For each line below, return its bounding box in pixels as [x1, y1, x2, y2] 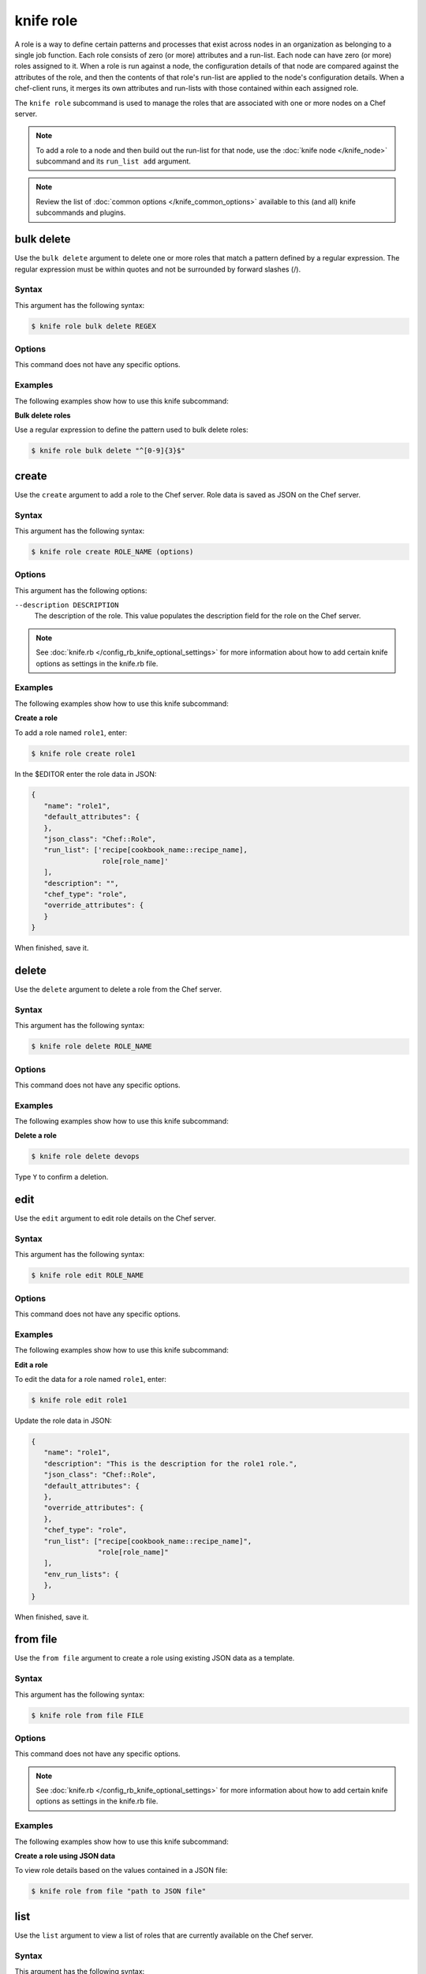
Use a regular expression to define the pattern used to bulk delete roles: [14, 425, 248, 434]
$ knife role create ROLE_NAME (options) [31, 547, 194, 556]
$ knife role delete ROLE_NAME [31, 1042, 153, 1051]
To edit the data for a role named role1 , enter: [14, 1375, 167, 1384]
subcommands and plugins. [35, 208, 126, 217]
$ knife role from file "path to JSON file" [31, 1887, 207, 1896]
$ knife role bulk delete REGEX [31, 321, 157, 331]
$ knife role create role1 [31, 749, 136, 758]
